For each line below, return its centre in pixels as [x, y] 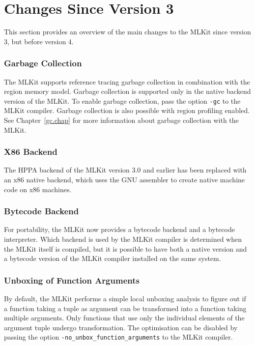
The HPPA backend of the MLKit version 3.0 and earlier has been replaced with [125, 170]
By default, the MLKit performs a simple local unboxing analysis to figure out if [125, 298]
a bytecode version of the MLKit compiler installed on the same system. [113, 258]
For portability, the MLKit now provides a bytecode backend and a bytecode [120, 229]
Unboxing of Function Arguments [72, 280]
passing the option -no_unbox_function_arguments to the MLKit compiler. [118, 337]
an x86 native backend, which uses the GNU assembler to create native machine [125, 179]
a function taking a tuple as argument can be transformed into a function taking [125, 308]
